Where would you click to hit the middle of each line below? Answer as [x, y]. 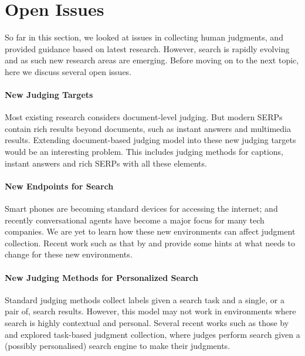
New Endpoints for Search [59, 186]
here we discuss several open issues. [68, 71]
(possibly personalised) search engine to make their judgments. [118, 346]
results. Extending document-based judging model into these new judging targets [150, 140]
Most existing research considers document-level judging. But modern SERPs [144, 117]
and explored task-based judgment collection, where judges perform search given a [152, 334]
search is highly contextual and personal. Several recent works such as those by [147, 323]
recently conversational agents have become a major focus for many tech [135, 220]
